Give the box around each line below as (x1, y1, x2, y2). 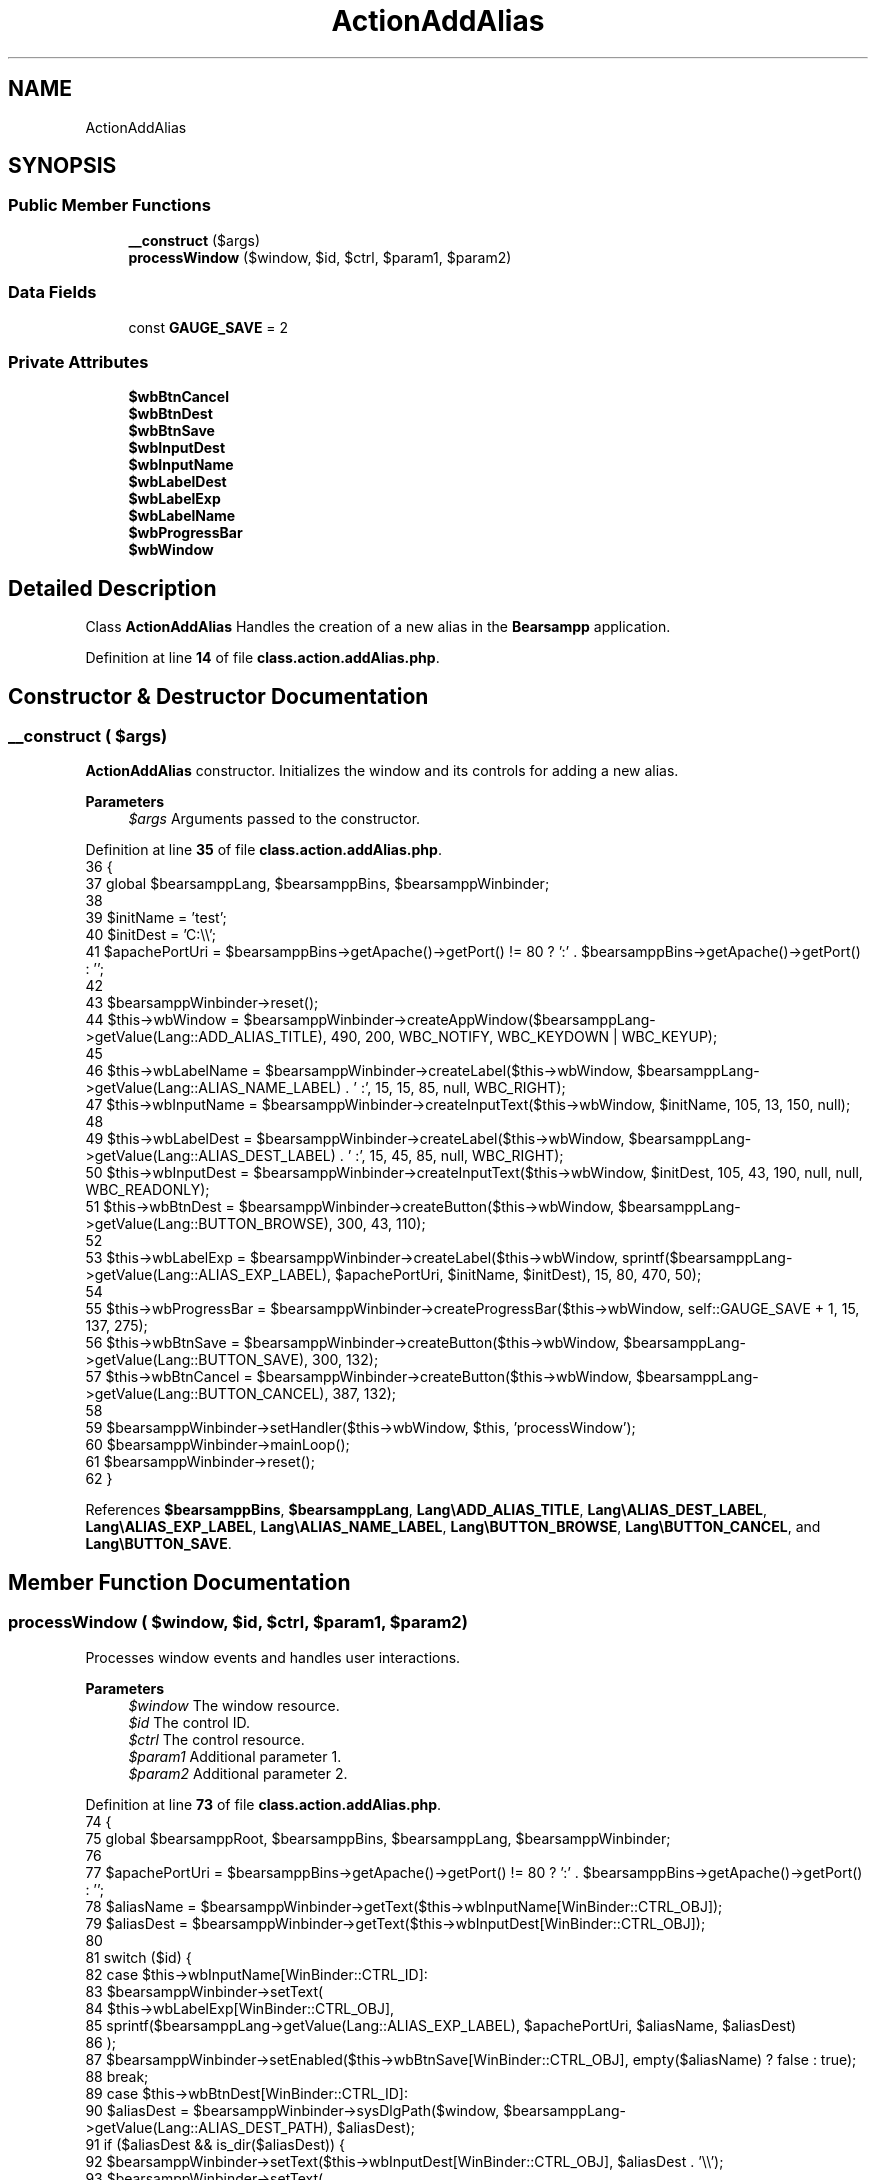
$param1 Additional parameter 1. (128, 1747, 342, 1765)
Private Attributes (8, 351, 149, 372)
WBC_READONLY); (85, 1181, 210, 1199)
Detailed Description (8, 575, 217, 601)
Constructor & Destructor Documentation (8, 683, 429, 709)
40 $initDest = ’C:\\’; (85, 926, 217, 944)
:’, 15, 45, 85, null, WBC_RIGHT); (355, 1147, 564, 1165)
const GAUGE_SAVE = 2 (128, 318, 289, 336)
